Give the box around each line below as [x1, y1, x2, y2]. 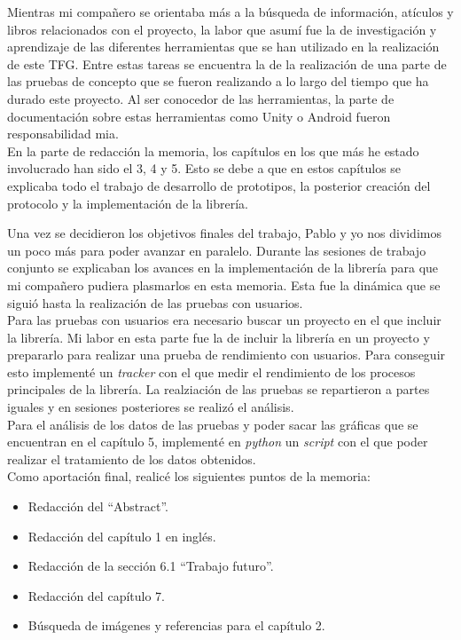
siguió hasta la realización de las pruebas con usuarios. [7, 293, 303, 312]
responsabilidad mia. [7, 124, 119, 143]
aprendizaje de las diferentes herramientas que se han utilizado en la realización [7, 37, 440, 56]
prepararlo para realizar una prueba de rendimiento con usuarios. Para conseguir [7, 345, 446, 364]
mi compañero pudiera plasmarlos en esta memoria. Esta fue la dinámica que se [7, 275, 441, 294]
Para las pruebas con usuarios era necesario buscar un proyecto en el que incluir [7, 311, 441, 329]
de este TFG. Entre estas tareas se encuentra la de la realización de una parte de [7, 54, 447, 73]
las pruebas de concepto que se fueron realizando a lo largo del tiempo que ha [7, 72, 429, 91]
